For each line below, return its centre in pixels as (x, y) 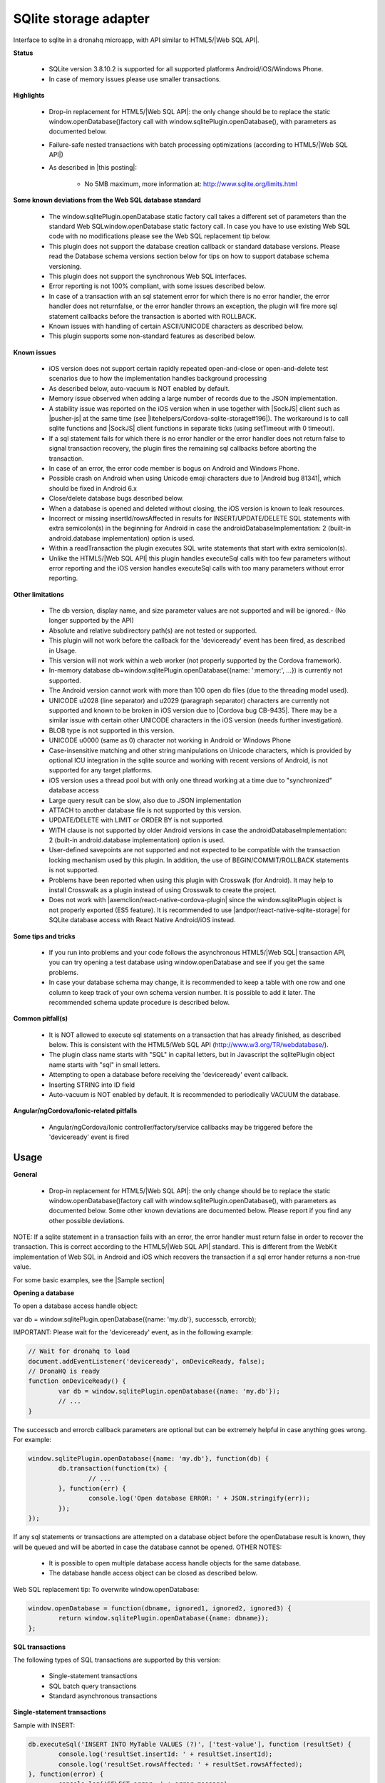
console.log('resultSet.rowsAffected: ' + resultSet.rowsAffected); (180, 1764)
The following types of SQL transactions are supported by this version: (117, 1660)
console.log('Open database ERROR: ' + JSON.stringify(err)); (199, 1498)
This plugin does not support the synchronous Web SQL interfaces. (148, 276)
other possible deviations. (87, 1220)
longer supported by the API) (92, 620)
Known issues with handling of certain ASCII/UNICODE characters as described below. (176, 326)
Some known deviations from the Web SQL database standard (107, 200)
